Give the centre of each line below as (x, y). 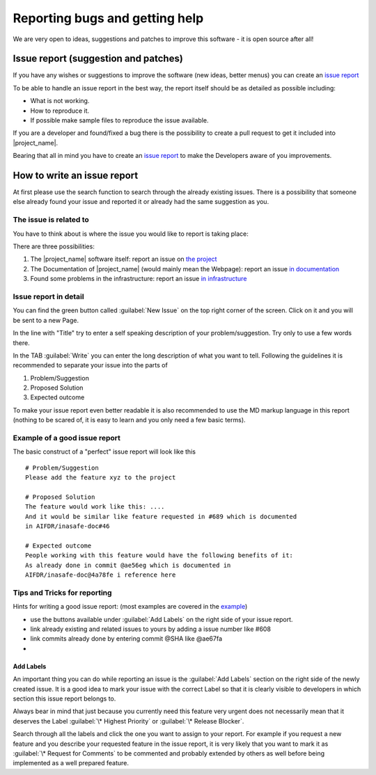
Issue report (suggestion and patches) (98, 59)
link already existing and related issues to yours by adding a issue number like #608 (151, 629)
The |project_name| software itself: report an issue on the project (124, 259)
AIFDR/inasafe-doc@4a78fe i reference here (101, 575)
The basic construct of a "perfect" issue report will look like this (104, 452)
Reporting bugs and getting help (108, 18)
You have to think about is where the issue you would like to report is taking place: (131, 234)
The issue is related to (51, 220)
